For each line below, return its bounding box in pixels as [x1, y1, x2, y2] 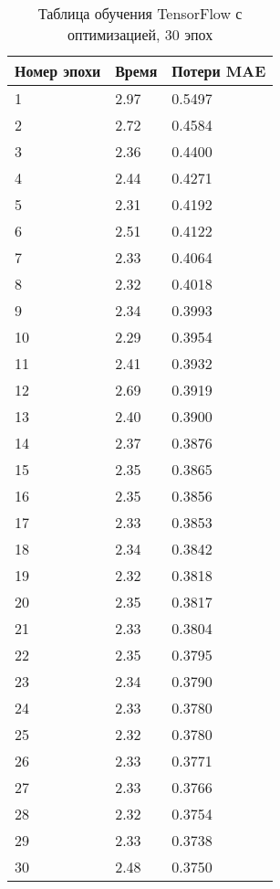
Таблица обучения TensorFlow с [37, 3, 243, 24]
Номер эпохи [15, 60, 101, 81]
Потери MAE [171, 60, 266, 81]
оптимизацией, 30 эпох [67, 24, 213, 45]
